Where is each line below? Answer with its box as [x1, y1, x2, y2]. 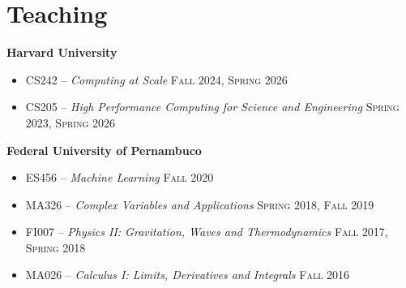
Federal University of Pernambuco [6, 141, 202, 158]
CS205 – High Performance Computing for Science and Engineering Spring [25, 98, 400, 115]
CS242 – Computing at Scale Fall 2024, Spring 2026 [25, 71, 288, 88]
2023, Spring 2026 [25, 114, 115, 131]
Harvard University [6, 44, 118, 61]
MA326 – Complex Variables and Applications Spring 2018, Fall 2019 [25, 196, 374, 213]
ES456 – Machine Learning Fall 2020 [25, 169, 214, 186]
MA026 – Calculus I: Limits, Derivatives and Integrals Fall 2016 [25, 266, 350, 283]
